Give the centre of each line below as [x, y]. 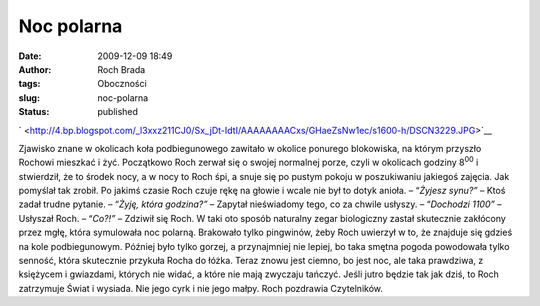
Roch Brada [121, 69]
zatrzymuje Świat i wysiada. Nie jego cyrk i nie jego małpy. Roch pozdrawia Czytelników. [201, 288]
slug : [29, 97]
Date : [30, 56]
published [118, 112]
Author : [35, 69]
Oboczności [122, 84]
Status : [34, 112]
